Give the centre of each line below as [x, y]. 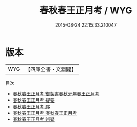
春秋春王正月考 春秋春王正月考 [45, 113]
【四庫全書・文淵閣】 [51, 69]
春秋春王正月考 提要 [33, 100]
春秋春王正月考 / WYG [86, 10]
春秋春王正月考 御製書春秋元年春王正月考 [56, 94]
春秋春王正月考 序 [31, 106]
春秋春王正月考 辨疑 [33, 119]
